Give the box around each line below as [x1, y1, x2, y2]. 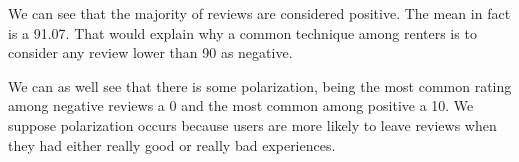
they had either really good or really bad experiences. [8, 134, 336, 155]
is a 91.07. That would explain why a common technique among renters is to [8, 22, 477, 43]
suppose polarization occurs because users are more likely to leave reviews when [8, 114, 497, 135]
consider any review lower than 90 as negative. [8, 42, 293, 63]
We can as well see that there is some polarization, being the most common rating [8, 75, 512, 96]
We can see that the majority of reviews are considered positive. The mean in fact [8, 3, 511, 23]
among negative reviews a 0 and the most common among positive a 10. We [8, 95, 474, 116]
